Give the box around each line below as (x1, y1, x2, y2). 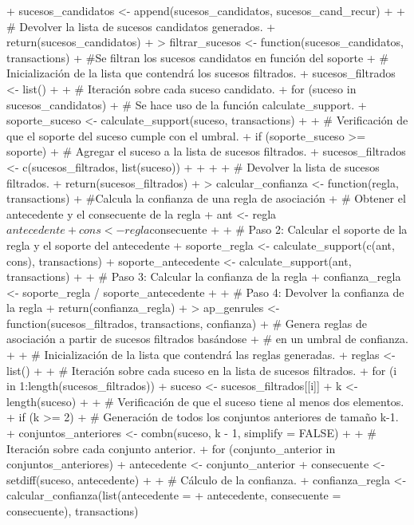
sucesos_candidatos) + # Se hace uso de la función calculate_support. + (6, 96, 367, 112)
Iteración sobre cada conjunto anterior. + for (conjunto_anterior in (6, 440, 336, 456)
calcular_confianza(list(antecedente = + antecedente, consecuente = (6, 487, 341, 503)
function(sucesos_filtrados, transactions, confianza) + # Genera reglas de (6, 314, 367, 331)
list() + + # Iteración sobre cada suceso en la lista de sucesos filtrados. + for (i (6, 361, 397, 378)
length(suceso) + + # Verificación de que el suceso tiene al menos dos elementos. (6, 393, 404, 409)
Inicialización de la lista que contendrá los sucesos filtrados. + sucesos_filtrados (6, 65, 396, 81)
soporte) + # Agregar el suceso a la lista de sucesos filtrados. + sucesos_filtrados (6, 143, 406, 160)
